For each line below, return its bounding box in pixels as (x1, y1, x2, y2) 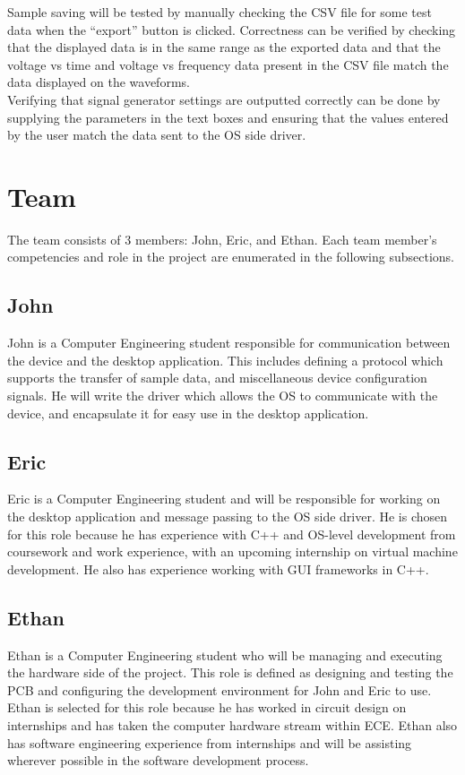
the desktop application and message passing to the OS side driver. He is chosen (7, 507, 448, 526)
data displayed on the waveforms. (7, 73, 190, 91)
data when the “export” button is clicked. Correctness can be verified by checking (7, 20, 456, 39)
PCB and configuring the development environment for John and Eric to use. (7, 680, 432, 699)
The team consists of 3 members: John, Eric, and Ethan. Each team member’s (7, 229, 437, 248)
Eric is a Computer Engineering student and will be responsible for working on (7, 489, 441, 508)
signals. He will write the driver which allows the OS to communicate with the (7, 386, 438, 405)
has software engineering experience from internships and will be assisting (7, 733, 412, 752)
